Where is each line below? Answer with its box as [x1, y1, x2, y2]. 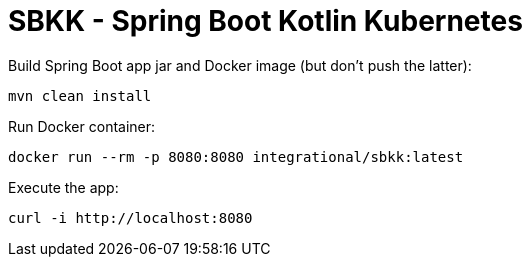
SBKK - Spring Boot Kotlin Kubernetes [8, 4, 523, 38]
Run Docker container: [8, 117, 156, 135]
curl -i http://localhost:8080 [8, 209, 253, 226]
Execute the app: [8, 178, 119, 196]
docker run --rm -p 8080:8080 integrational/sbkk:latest [8, 148, 464, 165]
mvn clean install [8, 87, 152, 104]
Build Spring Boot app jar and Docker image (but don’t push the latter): [8, 56, 472, 74]
